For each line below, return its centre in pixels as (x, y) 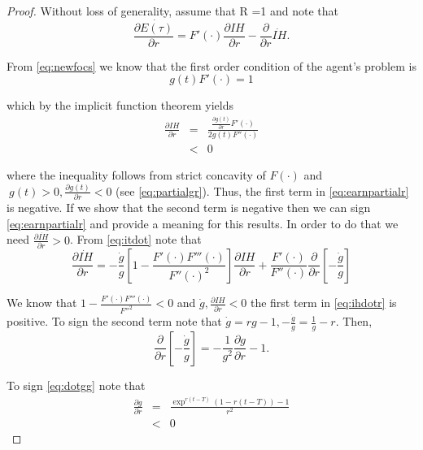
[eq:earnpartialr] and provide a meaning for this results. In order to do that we (203, 223)
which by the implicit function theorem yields (120, 105)
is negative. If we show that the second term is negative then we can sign (189, 208)
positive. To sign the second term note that (114, 321)
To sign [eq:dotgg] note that (76, 385)
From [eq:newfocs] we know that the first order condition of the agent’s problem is (211, 65)
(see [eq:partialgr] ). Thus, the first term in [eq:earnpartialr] (262, 190)
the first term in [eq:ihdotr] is (323, 303)
